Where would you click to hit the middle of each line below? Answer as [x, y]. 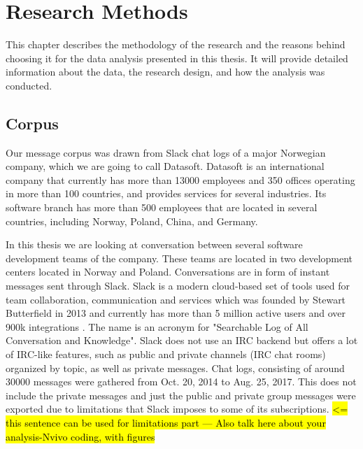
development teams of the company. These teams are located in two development [179, 258]
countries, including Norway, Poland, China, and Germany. [132, 221]
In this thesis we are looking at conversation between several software [154, 244]
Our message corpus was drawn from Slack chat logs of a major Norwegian [166, 152]
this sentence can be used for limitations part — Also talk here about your [166, 422]
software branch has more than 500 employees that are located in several [162, 207]
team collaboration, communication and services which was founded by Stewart [176, 299]
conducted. [29, 85]
